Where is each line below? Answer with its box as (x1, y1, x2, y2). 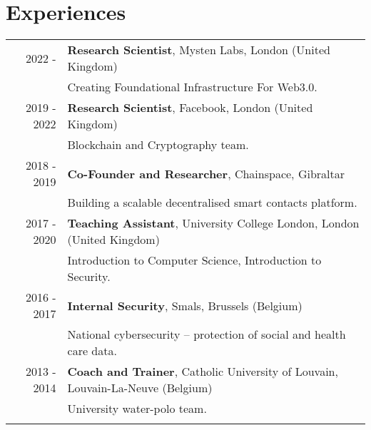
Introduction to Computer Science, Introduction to (67, 252, 322, 269)
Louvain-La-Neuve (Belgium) (67, 379, 213, 396)
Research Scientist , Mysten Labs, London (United (67, 41, 330, 58)
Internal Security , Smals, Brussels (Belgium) (67, 297, 303, 314)
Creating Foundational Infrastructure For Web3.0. (67, 78, 317, 96)
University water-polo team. (67, 400, 207, 417)
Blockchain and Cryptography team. (67, 136, 249, 153)
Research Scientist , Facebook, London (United (67, 99, 313, 116)
